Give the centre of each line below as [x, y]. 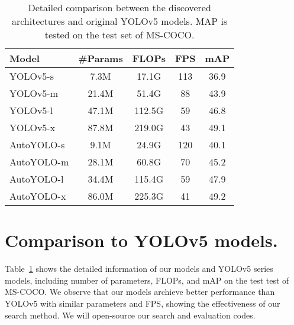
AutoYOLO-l [37, 179]
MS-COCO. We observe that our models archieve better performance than [140, 292]
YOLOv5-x [33, 127]
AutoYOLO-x [38, 196]
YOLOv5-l [31, 110]
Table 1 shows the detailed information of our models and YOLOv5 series [139, 269]
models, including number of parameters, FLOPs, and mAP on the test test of [147, 280]
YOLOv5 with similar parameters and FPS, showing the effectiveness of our [143, 303]
